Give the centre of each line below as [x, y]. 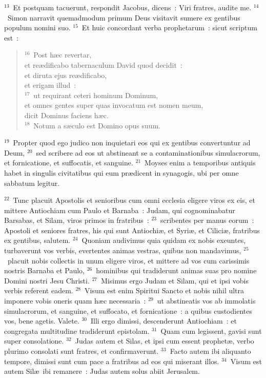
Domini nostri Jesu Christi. [47, 280]
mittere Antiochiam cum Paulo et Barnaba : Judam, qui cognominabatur [120, 210]
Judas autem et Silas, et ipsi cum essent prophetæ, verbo [165, 341]
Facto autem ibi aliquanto [210, 351]
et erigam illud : [50, 85]
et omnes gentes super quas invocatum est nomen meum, [114, 105]
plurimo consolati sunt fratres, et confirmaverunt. [81, 351]
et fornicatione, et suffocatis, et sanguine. [69, 163]
